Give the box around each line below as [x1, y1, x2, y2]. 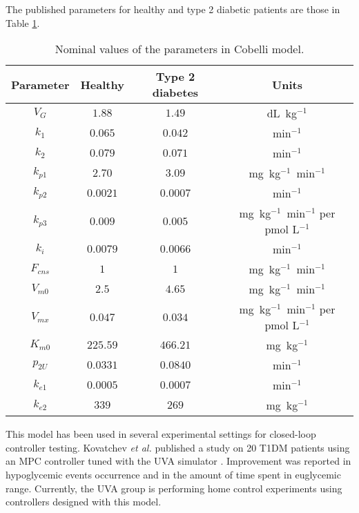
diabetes [152, 84, 199, 101]
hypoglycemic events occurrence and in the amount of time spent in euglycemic [6, 467, 341, 481]
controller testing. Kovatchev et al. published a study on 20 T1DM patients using [6, 440, 350, 454]
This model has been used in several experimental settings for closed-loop [6, 427, 316, 441]
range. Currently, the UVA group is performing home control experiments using [6, 481, 342, 495]
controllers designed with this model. [6, 494, 162, 509]
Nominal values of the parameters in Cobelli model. [55, 41, 304, 57]
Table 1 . [6, 15, 40, 30]
